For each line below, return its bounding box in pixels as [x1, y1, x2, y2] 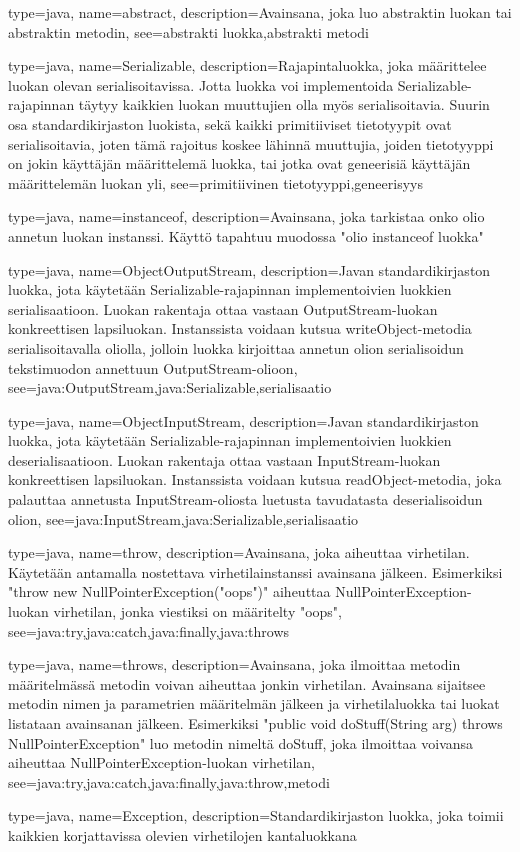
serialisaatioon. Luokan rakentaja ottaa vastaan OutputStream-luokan [8, 298, 438, 319]
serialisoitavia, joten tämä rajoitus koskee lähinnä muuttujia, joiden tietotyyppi [8, 133, 494, 154]
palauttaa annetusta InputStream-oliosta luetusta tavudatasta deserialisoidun [8, 489, 483, 510]
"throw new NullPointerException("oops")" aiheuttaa [8, 581, 331, 602]
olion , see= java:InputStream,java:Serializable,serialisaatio [8, 508, 359, 529]
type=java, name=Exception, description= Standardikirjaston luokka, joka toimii [8, 805, 504, 826]
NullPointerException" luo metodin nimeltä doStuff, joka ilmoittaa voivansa [8, 732, 474, 753]
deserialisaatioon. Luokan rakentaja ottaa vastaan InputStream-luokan [8, 449, 441, 470]
